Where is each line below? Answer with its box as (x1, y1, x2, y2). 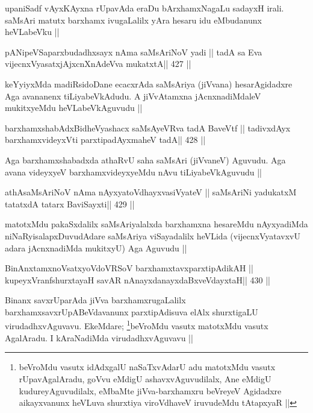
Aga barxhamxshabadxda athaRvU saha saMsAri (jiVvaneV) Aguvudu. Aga (5, 153, 286, 166)
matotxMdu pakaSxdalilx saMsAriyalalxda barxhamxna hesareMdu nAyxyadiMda (5, 218, 308, 230)
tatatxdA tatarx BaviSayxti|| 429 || (5, 197, 135, 210)
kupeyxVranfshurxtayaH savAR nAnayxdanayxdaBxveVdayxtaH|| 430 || (5, 273, 270, 286)
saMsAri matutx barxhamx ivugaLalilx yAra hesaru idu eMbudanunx (5, 13, 262, 26)
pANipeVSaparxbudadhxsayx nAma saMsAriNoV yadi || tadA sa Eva (5, 45, 262, 58)
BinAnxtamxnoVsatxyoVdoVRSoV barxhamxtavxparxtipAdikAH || (5, 262, 253, 274)
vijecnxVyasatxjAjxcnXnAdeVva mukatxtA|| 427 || (5, 57, 191, 70)
